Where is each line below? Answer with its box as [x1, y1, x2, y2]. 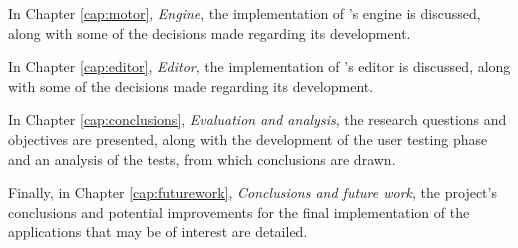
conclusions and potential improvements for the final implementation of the [8, 201, 470, 222]
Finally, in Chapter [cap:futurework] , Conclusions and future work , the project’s [8, 182, 497, 203]
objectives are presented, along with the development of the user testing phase [8, 128, 488, 149]
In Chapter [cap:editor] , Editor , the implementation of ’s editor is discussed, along [8, 56, 511, 77]
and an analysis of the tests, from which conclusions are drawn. [8, 148, 396, 169]
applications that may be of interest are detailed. [8, 221, 308, 242]
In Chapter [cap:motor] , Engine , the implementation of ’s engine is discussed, [8, 3, 481, 23]
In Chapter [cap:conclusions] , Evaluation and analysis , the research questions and [8, 109, 507, 130]
